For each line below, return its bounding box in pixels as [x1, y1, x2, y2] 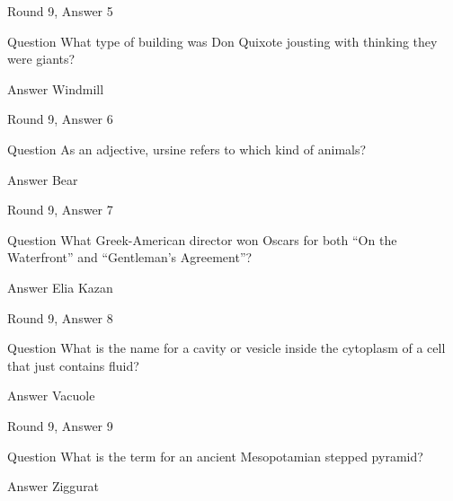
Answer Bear [7, 170, 78, 189]
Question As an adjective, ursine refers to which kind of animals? [7, 139, 367, 158]
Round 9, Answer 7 [7, 200, 113, 219]
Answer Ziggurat [7, 477, 100, 496]
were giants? [7, 49, 75, 68]
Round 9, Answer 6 [7, 110, 113, 128]
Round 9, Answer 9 [7, 416, 113, 435]
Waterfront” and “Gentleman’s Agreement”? [7, 248, 253, 267]
